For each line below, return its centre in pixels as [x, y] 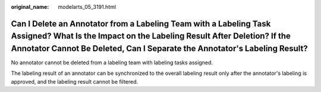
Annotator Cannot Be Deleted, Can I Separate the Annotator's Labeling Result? [160, 48]
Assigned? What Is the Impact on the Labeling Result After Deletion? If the [151, 36]
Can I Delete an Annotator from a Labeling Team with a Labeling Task [141, 24]
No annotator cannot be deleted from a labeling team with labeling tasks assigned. [112, 63]
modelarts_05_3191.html [87, 7]
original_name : [30, 7]
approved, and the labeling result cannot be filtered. [75, 81]
